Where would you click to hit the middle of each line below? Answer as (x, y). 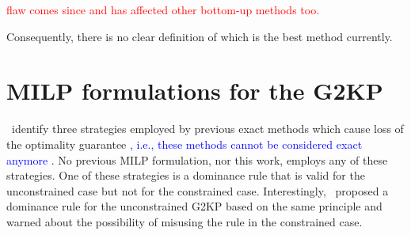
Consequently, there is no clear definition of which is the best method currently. (200, 36)
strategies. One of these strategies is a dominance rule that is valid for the (186, 175)
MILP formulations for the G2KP (195, 91)
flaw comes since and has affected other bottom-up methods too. (163, 9)
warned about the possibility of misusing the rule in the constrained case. (185, 221)
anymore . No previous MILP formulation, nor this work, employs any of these (197, 159)
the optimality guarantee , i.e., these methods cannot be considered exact (185, 144)
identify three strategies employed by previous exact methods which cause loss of (207, 129)
